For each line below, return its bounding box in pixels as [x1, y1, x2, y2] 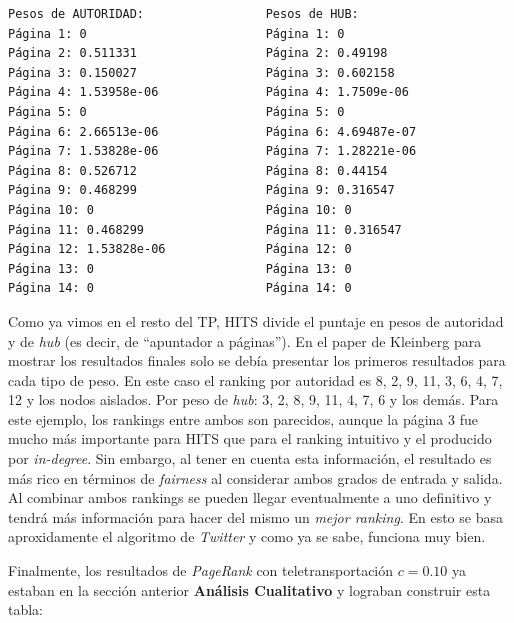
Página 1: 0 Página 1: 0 [8, 26, 345, 41]
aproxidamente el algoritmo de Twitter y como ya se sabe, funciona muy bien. [8, 526, 486, 547]
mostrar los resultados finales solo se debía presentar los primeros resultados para [8, 350, 506, 371]
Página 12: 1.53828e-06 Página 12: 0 [8, 242, 352, 257]
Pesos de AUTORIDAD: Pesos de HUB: [8, 7, 359, 21]
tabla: [8, 599, 44, 620]
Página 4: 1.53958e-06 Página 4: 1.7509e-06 [8, 85, 409, 100]
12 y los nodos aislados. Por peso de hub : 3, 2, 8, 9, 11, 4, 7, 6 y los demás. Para [8, 389, 499, 410]
